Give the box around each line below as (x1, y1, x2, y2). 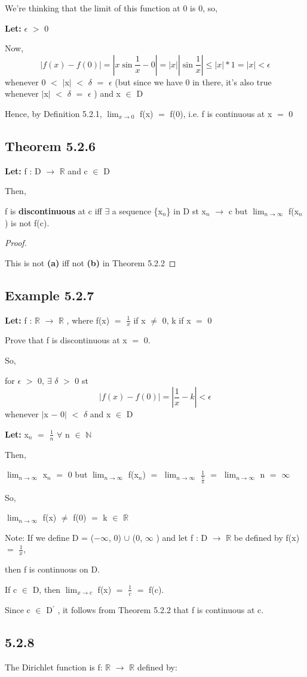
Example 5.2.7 (5, 285, 94, 304)
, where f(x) (66, 313, 110, 326)
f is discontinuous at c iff (5, 204, 102, 217)
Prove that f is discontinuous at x (5, 334, 127, 346)
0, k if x (162, 313, 191, 326)
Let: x (5, 427, 29, 440)
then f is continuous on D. (5, 563, 100, 576)
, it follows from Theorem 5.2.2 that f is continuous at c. (57, 603, 264, 616)
